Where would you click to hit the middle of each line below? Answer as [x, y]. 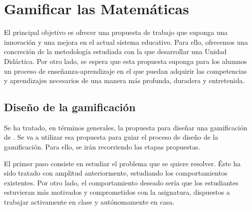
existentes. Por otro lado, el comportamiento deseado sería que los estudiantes [121, 182]
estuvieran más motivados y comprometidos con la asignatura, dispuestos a [117, 192]
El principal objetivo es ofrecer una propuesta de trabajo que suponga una [116, 32]
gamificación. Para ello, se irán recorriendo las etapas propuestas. [102, 147]
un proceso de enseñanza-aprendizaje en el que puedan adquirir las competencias [126, 71]
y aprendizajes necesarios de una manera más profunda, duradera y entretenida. [124, 80]
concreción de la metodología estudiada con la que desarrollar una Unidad [115, 51]
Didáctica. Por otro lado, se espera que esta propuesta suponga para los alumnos [126, 61]
